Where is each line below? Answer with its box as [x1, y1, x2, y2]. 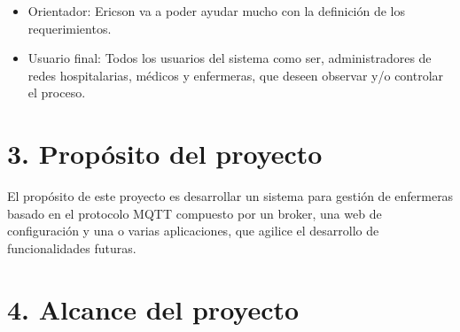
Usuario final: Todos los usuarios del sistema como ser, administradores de [27, 49, 432, 67]
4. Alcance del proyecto [7, 290, 300, 327]
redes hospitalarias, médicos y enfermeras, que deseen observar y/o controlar [27, 66, 444, 84]
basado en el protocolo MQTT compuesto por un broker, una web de [7, 204, 382, 222]
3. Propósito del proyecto [7, 135, 323, 172]
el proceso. [27, 83, 86, 102]
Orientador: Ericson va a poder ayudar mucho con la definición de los [27, 2, 406, 19]
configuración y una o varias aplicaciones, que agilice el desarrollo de [7, 221, 379, 240]
